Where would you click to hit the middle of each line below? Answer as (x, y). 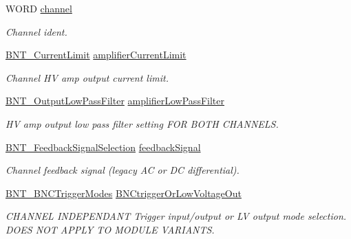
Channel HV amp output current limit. (87, 77)
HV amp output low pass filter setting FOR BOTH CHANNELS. (142, 123)
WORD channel (39, 8)
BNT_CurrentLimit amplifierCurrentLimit (96, 55)
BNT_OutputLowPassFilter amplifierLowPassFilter (115, 101)
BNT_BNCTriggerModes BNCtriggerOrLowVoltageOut (124, 193)
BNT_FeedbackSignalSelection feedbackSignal (103, 147)
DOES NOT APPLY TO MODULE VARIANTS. (110, 229)
